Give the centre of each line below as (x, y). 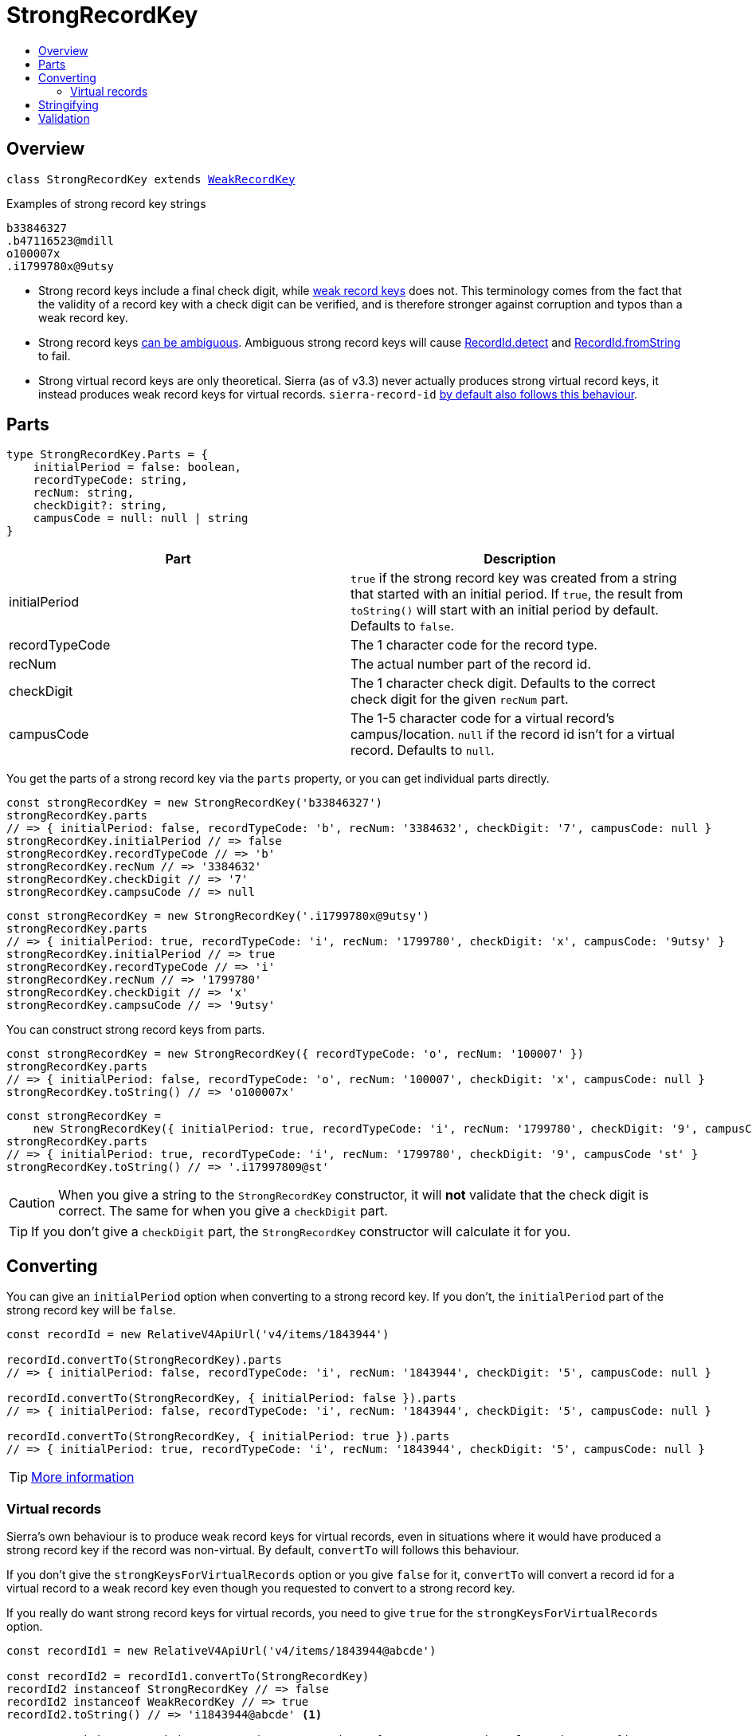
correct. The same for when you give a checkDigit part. (223, 1211)
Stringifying (69, 104)
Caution (32, 1203)
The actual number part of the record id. (471, 664)
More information (83, 1477)
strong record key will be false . (91, 1310)
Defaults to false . (403, 626)
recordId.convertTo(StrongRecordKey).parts (144, 1360)
